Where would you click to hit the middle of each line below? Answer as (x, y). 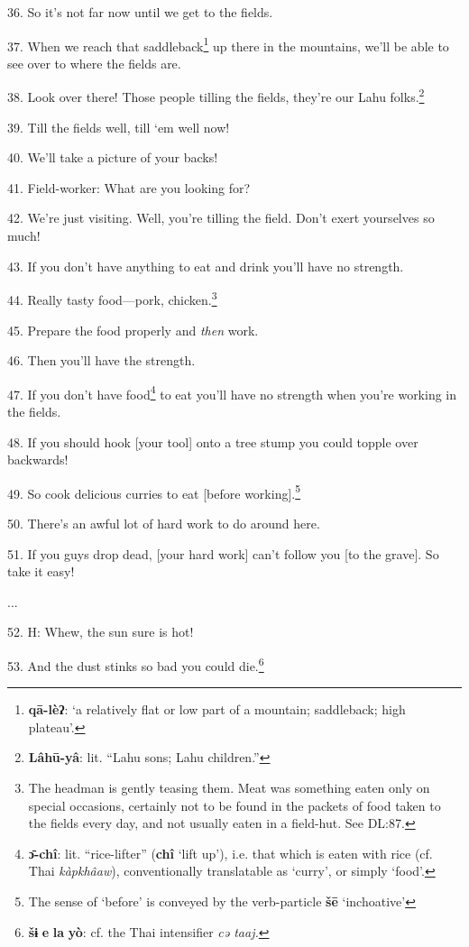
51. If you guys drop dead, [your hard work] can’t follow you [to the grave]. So (223, 553)
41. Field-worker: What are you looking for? (129, 187)
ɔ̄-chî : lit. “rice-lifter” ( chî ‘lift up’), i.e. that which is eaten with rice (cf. (230, 853)
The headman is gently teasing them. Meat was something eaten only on (229, 787)
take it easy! (41, 571)
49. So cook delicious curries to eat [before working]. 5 (154, 492)
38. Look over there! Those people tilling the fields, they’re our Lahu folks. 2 (216, 96)
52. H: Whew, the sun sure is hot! (101, 632)
